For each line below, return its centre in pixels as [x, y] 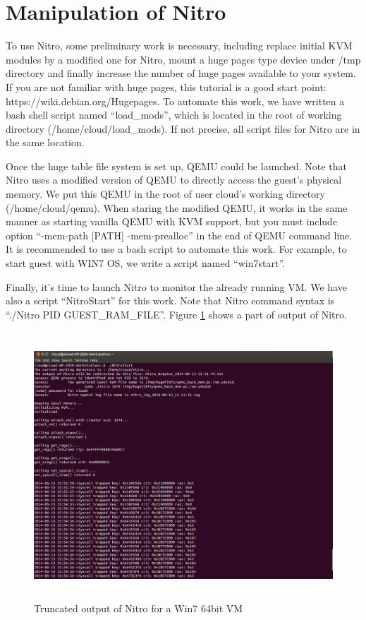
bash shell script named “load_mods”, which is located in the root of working [174, 115]
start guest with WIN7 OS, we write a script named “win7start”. [145, 263]
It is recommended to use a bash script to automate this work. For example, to [176, 249]
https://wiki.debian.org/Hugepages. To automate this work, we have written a [175, 101]
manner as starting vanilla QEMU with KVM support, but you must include [172, 221]
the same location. [45, 142]
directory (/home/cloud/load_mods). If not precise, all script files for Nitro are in [183, 128]
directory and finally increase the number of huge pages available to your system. [181, 73]
